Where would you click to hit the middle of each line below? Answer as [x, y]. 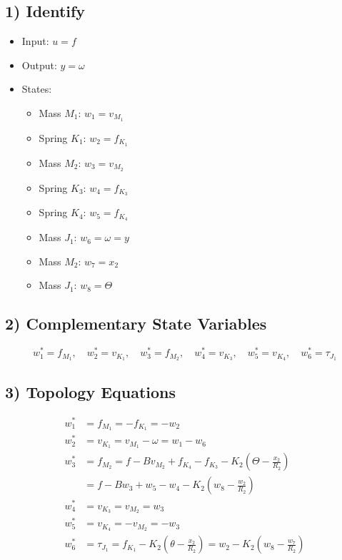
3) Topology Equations [91, 391]
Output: [39, 65]
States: [37, 89]
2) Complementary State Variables [136, 324]
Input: [35, 41]
